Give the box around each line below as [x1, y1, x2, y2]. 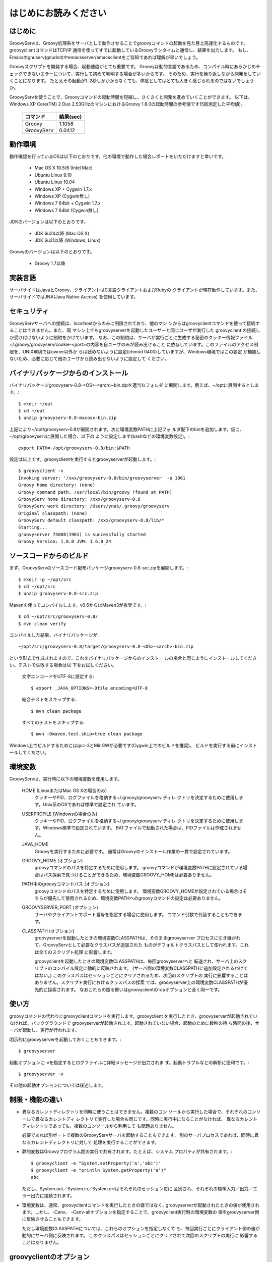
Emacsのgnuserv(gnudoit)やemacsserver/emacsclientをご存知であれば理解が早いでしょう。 [9, 54, 201, 60]
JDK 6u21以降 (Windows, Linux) [34, 237, 101, 243]
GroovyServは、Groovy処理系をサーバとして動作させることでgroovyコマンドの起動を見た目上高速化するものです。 [9, 40, 248, 46]
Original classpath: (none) [18, 510, 88, 516]
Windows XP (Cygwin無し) [34, 193, 90, 199]
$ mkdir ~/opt [18, 401, 53, 406]
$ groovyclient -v [18, 468, 64, 474]
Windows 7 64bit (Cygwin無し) [34, 207, 99, 213]
